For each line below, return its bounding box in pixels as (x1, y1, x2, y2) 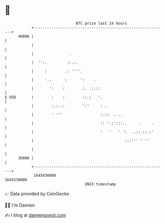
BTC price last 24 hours (76, 21, 127, 26)
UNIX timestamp (84, 181, 116, 187)
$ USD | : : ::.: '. (4, 94, 103, 100)
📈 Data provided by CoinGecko (4, 191, 70, 197)
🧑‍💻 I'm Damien (4, 202, 35, 208)
